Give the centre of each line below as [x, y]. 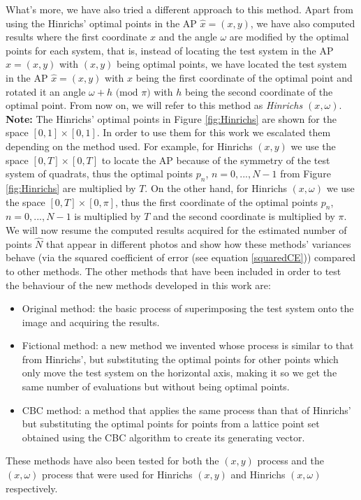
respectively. [32, 488]
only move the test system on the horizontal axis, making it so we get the [179, 373]
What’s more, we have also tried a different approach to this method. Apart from [179, 9]
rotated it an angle [46, 91]
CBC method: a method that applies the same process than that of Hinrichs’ [186, 410]
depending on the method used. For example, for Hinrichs [129, 146]
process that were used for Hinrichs [117, 475]
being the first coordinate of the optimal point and [244, 77]
